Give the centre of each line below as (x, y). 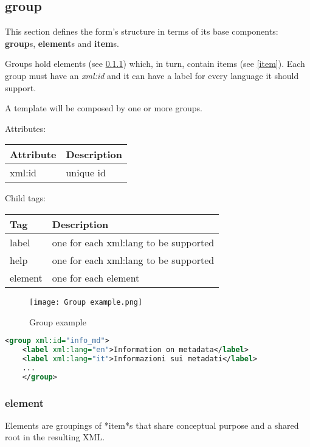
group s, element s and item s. (62, 43)
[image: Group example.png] (86, 302)
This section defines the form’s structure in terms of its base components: (142, 31)
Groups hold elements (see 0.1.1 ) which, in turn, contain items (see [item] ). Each (155, 64)
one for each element (96, 277)
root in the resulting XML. (55, 437)
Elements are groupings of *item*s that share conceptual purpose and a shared (152, 425)
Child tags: (25, 198)
